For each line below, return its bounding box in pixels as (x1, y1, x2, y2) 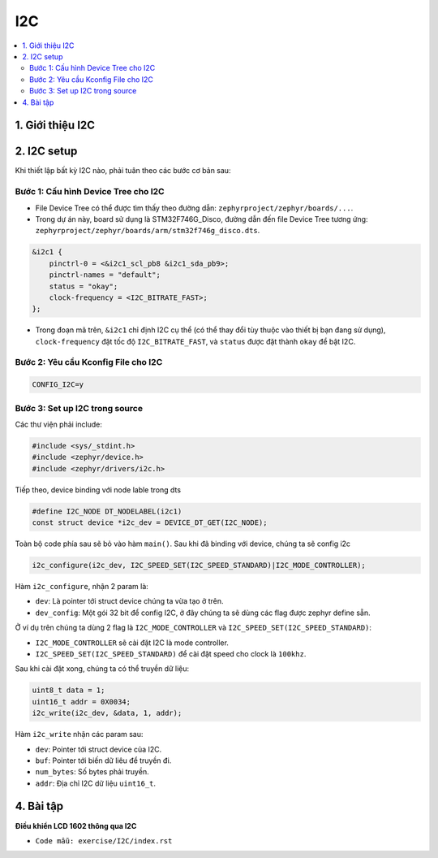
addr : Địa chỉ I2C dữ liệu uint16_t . (35, 778, 157, 788)
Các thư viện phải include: (15, 419, 103, 429)
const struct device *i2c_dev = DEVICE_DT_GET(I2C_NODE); (32, 518, 268, 527)
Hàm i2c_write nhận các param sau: (15, 730, 144, 739)
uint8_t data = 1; (32, 686, 105, 695)
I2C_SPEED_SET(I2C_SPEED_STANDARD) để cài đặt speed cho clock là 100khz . (35, 648, 307, 658)
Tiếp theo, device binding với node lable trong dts (15, 484, 182, 495)
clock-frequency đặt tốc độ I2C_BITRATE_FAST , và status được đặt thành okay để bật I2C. (35, 336, 356, 346)
